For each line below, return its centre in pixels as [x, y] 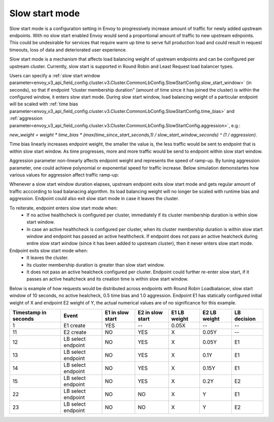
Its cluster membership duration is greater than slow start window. [96, 265]
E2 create [75, 332]
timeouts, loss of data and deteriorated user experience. [68, 50]
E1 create [75, 326]
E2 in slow [150, 312]
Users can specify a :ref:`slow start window [55, 75]
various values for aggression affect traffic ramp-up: [64, 175]
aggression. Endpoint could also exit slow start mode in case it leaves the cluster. [94, 199]
